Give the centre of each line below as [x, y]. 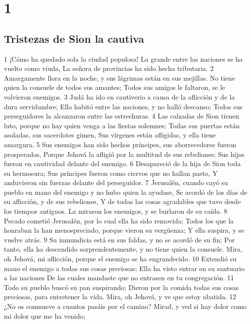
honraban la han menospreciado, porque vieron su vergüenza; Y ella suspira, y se [124, 230]
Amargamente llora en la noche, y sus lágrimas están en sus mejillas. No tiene [119, 77]
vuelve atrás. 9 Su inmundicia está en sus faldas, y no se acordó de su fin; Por [119, 239]
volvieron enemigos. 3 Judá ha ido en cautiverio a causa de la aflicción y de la [119, 96]
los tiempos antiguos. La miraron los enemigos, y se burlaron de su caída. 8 [116, 211]
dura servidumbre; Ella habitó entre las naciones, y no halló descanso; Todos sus [123, 106]
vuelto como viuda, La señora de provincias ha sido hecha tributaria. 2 [109, 68]
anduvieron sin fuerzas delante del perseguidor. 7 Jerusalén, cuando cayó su [116, 182]
